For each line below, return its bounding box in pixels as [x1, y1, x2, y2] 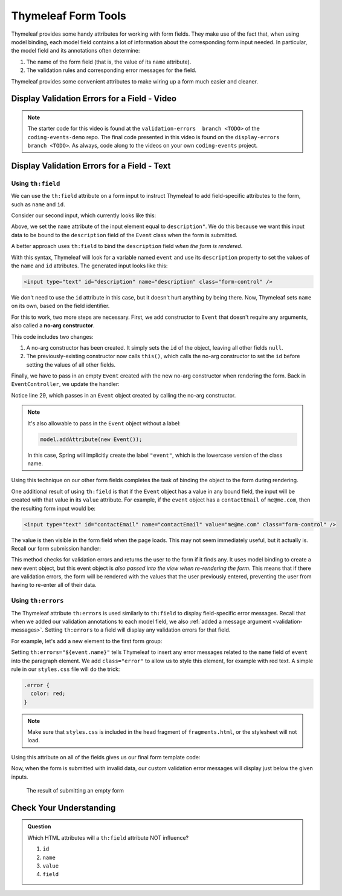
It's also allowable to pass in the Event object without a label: [27, 419, 181, 427]
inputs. [11, 773, 28, 780]
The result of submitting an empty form [26, 787, 124, 794]
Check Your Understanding [11, 802, 116, 813]
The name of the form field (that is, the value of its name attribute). [26, 58, 192, 65]
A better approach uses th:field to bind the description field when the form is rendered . [11, 243, 243, 250]
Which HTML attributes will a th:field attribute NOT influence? [27, 834, 189, 841]
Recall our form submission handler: [11, 544, 101, 552]
